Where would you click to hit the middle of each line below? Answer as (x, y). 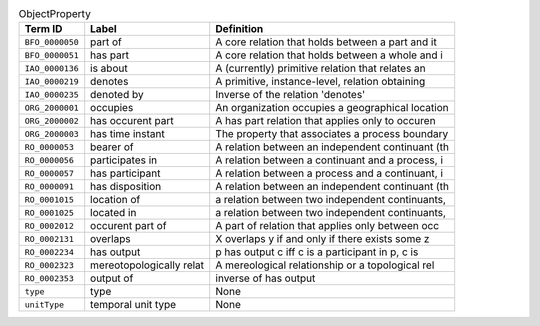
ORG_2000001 (51, 107)
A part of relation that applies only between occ (327, 226)
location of (115, 200)
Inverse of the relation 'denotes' (290, 95)
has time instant (127, 134)
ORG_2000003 (51, 133)
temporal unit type (133, 305)
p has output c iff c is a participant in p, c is (317, 252)
